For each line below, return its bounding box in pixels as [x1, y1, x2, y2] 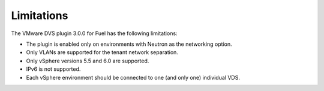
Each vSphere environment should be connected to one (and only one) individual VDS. [26, 74, 240, 81]
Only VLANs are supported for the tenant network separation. [26, 49, 178, 56]
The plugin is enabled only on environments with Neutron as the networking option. [26, 40, 232, 48]
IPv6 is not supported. [26, 65, 81, 73]
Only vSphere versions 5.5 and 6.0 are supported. [26, 57, 149, 64]
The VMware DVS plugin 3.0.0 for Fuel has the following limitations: [11, 30, 178, 37]
